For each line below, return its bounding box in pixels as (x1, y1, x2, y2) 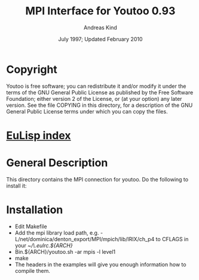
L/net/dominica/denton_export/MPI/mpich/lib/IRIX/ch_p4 (14, 235, 155, 242)
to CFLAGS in (155, 235, 189, 242)
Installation (6, 203, 63, 216)
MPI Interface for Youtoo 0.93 (25, 4, 176, 18)
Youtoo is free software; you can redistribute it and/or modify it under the (6, 82, 186, 90)
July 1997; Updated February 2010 (58, 35, 143, 42)
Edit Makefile (14, 223, 47, 230)
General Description (6, 156, 108, 170)
